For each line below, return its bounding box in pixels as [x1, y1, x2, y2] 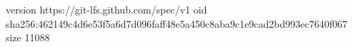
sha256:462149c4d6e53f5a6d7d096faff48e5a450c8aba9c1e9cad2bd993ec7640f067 [6, 16, 348, 31]
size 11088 [6, 30, 50, 45]
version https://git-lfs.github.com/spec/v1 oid [6, 2, 207, 16]
